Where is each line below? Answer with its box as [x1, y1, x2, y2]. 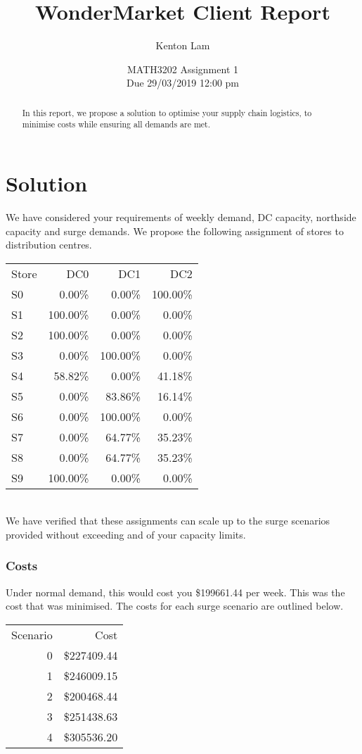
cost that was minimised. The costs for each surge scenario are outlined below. [6, 598, 344, 613]
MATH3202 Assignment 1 [127, 61, 239, 76]
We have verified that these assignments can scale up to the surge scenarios [6, 513, 330, 528]
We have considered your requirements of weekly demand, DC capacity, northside [6, 209, 356, 224]
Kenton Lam [155, 38, 210, 53]
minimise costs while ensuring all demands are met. [22, 118, 211, 130]
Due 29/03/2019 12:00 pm [126, 75, 240, 90]
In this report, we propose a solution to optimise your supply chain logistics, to [22, 106, 312, 118]
